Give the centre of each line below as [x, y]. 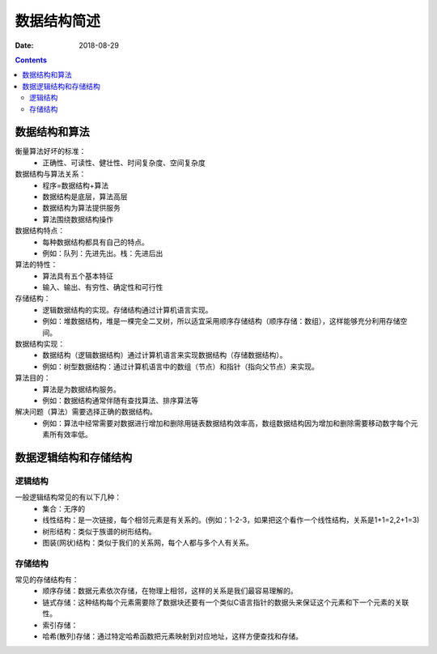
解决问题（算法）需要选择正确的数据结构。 [86, 412]
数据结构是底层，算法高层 [85, 196]
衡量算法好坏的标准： [51, 151]
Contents [31, 60]
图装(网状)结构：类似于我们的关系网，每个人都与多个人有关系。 [148, 542]
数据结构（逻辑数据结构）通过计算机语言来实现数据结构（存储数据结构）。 [165, 355]
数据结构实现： [40, 344]
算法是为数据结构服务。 [81, 389]
